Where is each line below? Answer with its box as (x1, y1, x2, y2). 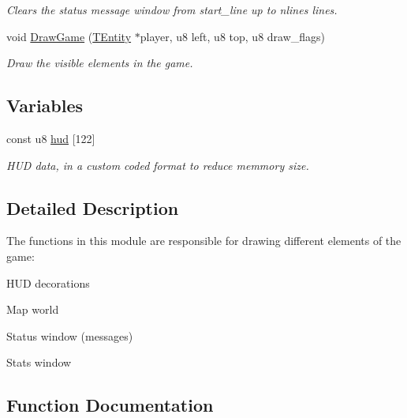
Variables (6, 93, 84, 118)
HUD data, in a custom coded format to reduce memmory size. (6, 156, 309, 173)
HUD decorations (6, 274, 90, 291)
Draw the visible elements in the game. (6, 55, 193, 71)
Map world (6, 301, 59, 318)
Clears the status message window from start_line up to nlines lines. (6, 2, 338, 17)
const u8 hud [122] (6, 130, 95, 146)
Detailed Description (6, 195, 179, 220)
